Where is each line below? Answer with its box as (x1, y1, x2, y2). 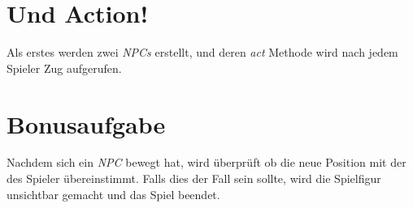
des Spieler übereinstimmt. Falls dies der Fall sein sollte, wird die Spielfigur (7, 170, 381, 187)
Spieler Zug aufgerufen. (7, 59, 122, 76)
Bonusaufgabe (7, 107, 166, 140)
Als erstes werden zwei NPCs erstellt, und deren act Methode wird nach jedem (7, 44, 398, 61)
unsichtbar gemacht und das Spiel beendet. (7, 185, 220, 202)
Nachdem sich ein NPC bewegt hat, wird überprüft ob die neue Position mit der (7, 154, 406, 171)
